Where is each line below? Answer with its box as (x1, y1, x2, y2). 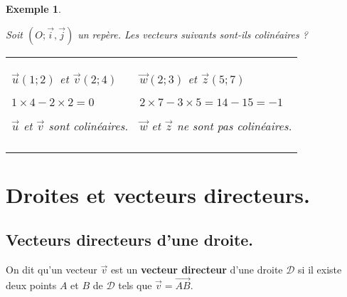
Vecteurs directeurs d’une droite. (6, 229, 254, 251)
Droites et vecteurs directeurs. (6, 179, 310, 209)
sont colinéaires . (48, 117, 129, 134)
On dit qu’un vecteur (6, 262, 97, 277)
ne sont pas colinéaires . (176, 117, 292, 134)
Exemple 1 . (6, 1, 61, 16)
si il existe (298, 262, 342, 277)
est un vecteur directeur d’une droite (110, 262, 283, 277)
